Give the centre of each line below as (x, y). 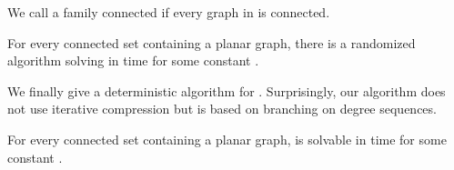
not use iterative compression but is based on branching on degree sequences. (222, 109)
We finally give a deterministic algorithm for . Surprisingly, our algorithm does (227, 90)
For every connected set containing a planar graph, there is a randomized (212, 42)
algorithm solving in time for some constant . (133, 60)
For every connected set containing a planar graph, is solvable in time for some (227, 139)
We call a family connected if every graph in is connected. (169, 12)
